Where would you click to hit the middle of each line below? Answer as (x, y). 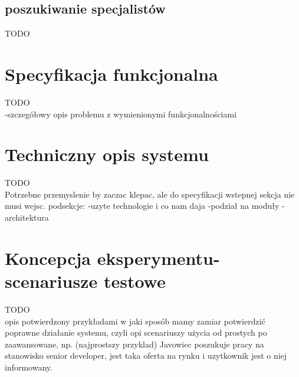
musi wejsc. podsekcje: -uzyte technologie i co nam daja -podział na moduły (142, 206)
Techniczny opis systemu (107, 154)
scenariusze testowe (85, 281)
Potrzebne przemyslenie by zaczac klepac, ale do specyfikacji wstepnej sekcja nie (150, 194)
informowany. (29, 367)
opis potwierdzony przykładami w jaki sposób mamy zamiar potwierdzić (135, 321)
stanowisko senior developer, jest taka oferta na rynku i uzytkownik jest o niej (146, 355)
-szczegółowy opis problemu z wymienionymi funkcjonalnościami (121, 114)
